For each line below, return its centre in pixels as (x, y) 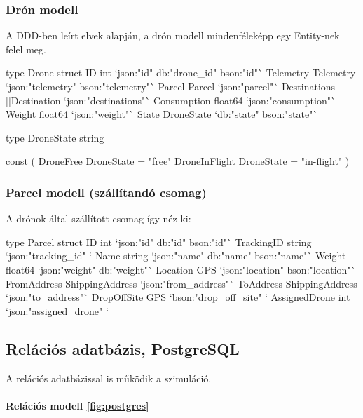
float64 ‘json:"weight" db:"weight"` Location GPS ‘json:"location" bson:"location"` (181, 269)
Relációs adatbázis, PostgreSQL (123, 348)
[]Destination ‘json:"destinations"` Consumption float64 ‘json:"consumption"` (171, 100)
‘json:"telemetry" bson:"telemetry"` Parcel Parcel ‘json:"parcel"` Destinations (171, 86)
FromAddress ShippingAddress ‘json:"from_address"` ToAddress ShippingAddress (181, 283)
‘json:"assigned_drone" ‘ (57, 310)
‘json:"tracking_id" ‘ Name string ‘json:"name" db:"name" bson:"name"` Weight (176, 256)
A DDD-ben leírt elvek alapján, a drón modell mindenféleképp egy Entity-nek (173, 35)
